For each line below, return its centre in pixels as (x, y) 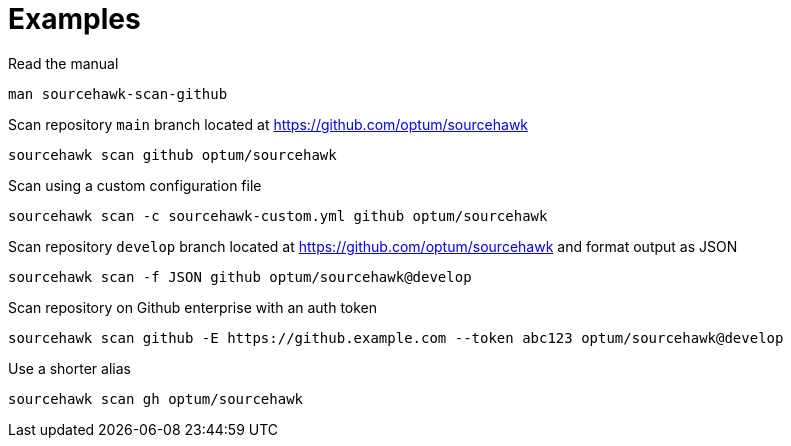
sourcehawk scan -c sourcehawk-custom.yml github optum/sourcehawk (278, 215)
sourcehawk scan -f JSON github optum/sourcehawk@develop (240, 276)
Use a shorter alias (69, 368)
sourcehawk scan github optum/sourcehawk (172, 154)
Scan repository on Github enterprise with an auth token (193, 307)
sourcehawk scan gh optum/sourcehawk (156, 398)
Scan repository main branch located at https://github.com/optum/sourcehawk (268, 124)
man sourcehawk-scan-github (118, 93)
